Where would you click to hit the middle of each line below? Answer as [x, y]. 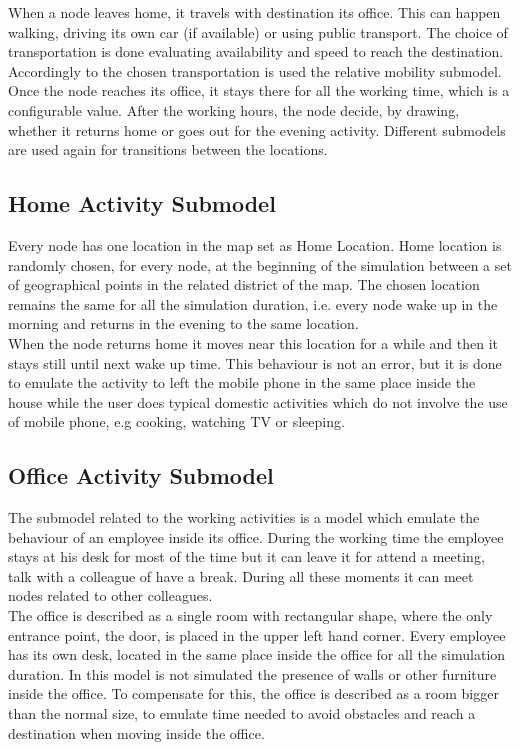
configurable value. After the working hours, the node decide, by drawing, [234, 109]
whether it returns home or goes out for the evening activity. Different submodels [257, 129]
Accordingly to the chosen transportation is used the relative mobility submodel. [255, 70]
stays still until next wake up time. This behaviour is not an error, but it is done [255, 362]
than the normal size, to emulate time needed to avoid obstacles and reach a [242, 713]
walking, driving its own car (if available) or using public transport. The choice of [258, 31]
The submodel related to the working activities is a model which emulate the [244, 517]
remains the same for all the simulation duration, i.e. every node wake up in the [253, 303]
